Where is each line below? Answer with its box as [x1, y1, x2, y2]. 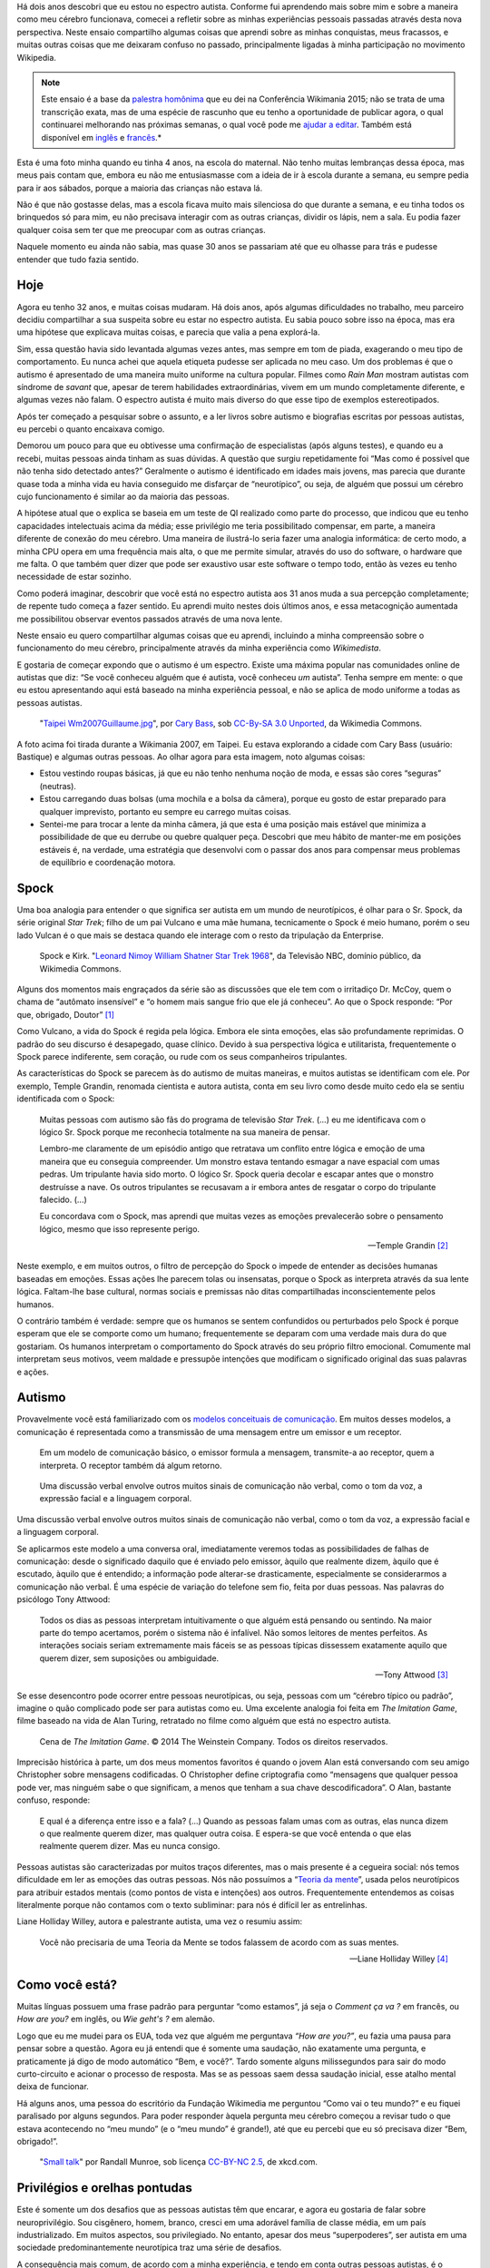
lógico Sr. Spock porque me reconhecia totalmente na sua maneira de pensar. [39, 1126, 330, 1138]
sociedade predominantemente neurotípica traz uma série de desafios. [16, 2242, 282, 2253]
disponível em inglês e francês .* [41, 132, 162, 142]
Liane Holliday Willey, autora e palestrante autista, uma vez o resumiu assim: [16, 1916, 303, 1927]
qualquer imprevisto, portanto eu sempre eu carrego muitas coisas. [39, 806, 292, 816]
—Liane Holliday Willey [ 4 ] [349, 1953, 448, 1964]
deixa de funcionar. [16, 2081, 90, 2092]
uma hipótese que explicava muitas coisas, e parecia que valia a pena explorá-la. [16, 327, 320, 337]
